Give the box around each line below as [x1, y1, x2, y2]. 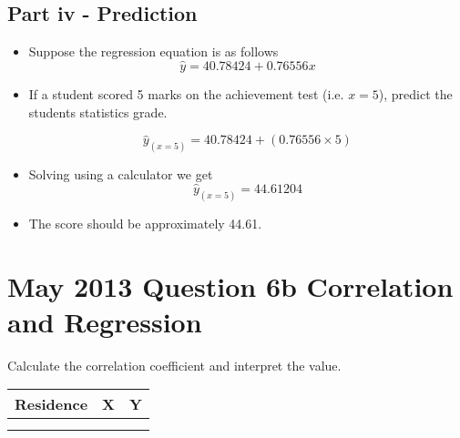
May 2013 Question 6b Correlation [7, 267, 454, 304]
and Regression [7, 302, 202, 340]
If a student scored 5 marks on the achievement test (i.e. [28, 85, 344, 104]
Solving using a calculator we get [28, 165, 213, 184]
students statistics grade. [28, 102, 168, 121]
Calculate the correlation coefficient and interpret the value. [7, 355, 342, 374]
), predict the [378, 85, 453, 104]
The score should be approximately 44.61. [28, 213, 262, 232]
